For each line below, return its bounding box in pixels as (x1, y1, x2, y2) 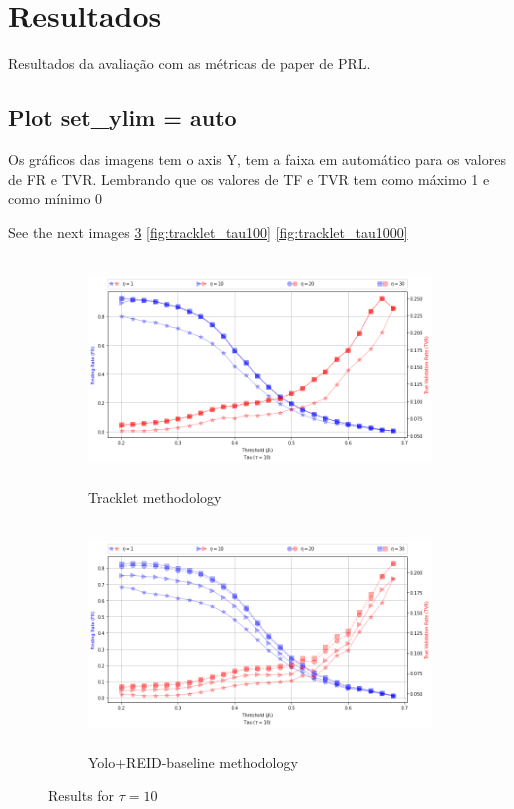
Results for (48, 785, 115, 806)
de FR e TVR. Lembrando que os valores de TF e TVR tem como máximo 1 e (8, 168, 490, 189)
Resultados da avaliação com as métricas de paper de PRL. (8, 53, 371, 74)
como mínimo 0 (8, 188, 103, 209)
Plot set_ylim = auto (8, 102, 237, 133)
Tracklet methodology (88, 486, 222, 507)
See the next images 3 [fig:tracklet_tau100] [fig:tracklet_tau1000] (8, 221, 408, 242)
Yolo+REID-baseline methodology (88, 751, 298, 772)
